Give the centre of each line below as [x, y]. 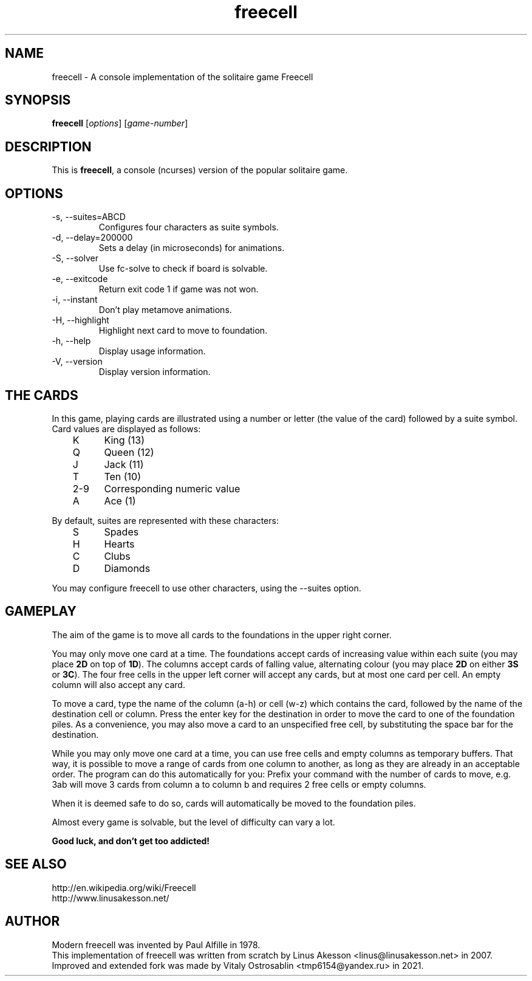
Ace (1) [120, 501]
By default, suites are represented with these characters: [165, 520]
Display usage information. [152, 351]
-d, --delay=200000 [92, 238]
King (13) [124, 440]
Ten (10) [123, 476]
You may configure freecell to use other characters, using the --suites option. [206, 588]
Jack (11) [124, 464]
